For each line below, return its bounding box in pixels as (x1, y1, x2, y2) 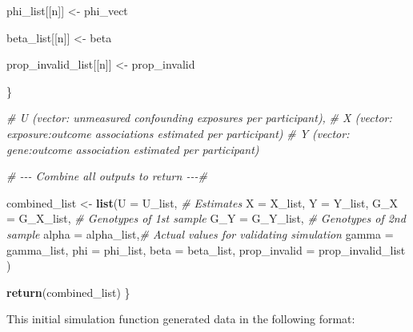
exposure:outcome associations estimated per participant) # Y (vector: (6, 125, 350, 141)
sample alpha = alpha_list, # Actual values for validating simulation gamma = (6, 225, 394, 242)
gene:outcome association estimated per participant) (6, 140, 259, 157)
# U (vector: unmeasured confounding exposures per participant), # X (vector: (6, 109, 392, 126)
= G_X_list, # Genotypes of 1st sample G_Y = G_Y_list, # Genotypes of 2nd (6, 210, 406, 227)
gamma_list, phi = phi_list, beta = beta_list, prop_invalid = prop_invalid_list (6, 241, 406, 258)
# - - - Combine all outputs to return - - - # (6, 168, 207, 184)
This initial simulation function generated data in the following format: (6, 310, 355, 327)
